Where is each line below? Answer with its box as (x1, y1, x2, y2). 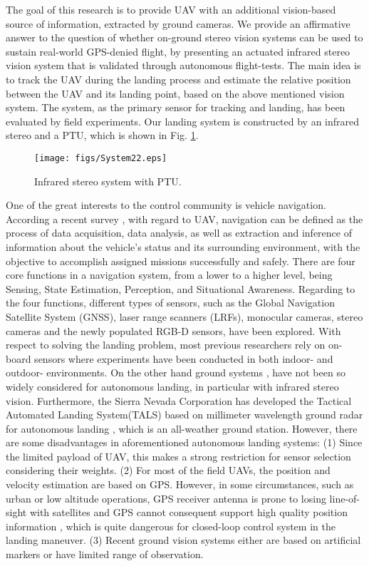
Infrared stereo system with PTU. (34, 173, 182, 188)
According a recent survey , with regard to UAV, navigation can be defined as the (6, 211, 363, 226)
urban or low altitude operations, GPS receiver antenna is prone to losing (6, 490, 326, 505)
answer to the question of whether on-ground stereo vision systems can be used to (6, 30, 363, 45)
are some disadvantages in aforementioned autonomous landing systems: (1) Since (6, 435, 363, 450)
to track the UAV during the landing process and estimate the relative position (6, 71, 351, 86)
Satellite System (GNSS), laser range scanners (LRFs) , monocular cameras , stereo (6, 309, 363, 324)
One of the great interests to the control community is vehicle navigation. (6, 197, 326, 212)
